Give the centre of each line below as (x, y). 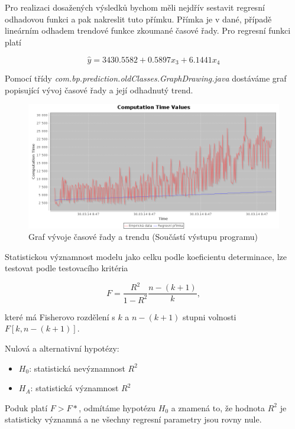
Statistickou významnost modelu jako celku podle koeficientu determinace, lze (146, 256)
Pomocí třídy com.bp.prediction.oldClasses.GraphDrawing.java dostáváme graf (146, 78)
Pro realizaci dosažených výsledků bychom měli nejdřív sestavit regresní (135, 7)
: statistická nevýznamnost (77, 368)
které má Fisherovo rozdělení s (60, 316)
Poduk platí (26, 407)
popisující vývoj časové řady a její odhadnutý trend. (99, 90)
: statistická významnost (74, 388)
